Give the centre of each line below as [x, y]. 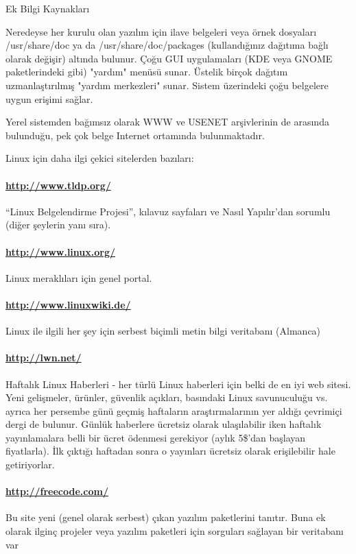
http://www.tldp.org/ [58, 185]
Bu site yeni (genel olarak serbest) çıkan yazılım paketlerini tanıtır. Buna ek [166, 517]
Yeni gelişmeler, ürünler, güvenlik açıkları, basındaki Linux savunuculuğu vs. [167, 397]
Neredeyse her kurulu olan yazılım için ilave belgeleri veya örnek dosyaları [161, 31]
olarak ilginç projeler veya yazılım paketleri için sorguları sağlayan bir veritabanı [175, 531]
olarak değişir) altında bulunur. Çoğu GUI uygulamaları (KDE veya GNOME [169, 58]
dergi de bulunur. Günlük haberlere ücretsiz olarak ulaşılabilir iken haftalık [164, 424]
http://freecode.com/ [57, 491]
